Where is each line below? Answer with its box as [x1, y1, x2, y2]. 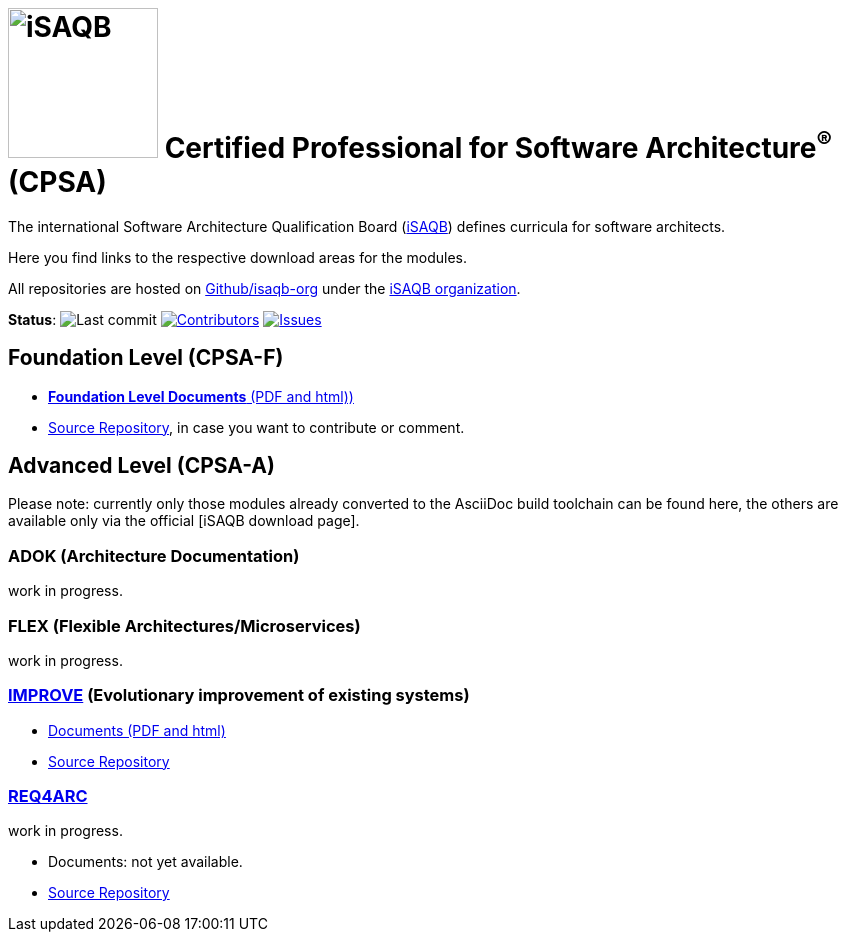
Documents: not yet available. [48, 853, 243, 871]
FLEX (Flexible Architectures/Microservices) [8, 615, 361, 636]
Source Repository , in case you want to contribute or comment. [48, 418, 465, 436]
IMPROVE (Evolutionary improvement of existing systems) [8, 685, 470, 706]
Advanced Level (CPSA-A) [8, 453, 275, 479]
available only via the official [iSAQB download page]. [8, 512, 360, 530]
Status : [8, 310, 57, 328]
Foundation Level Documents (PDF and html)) [48, 387, 354, 405]
